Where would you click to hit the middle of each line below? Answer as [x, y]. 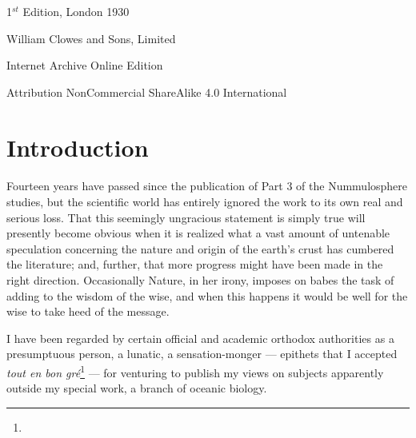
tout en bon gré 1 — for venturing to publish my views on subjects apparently [195, 371]
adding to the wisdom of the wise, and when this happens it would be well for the [207, 295]
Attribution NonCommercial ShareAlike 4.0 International [147, 92]
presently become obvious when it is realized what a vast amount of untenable [198, 233]
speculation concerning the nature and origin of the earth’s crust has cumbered [200, 248]
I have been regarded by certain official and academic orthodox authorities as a [200, 338]
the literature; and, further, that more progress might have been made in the [195, 264]
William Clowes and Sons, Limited [91, 38]
